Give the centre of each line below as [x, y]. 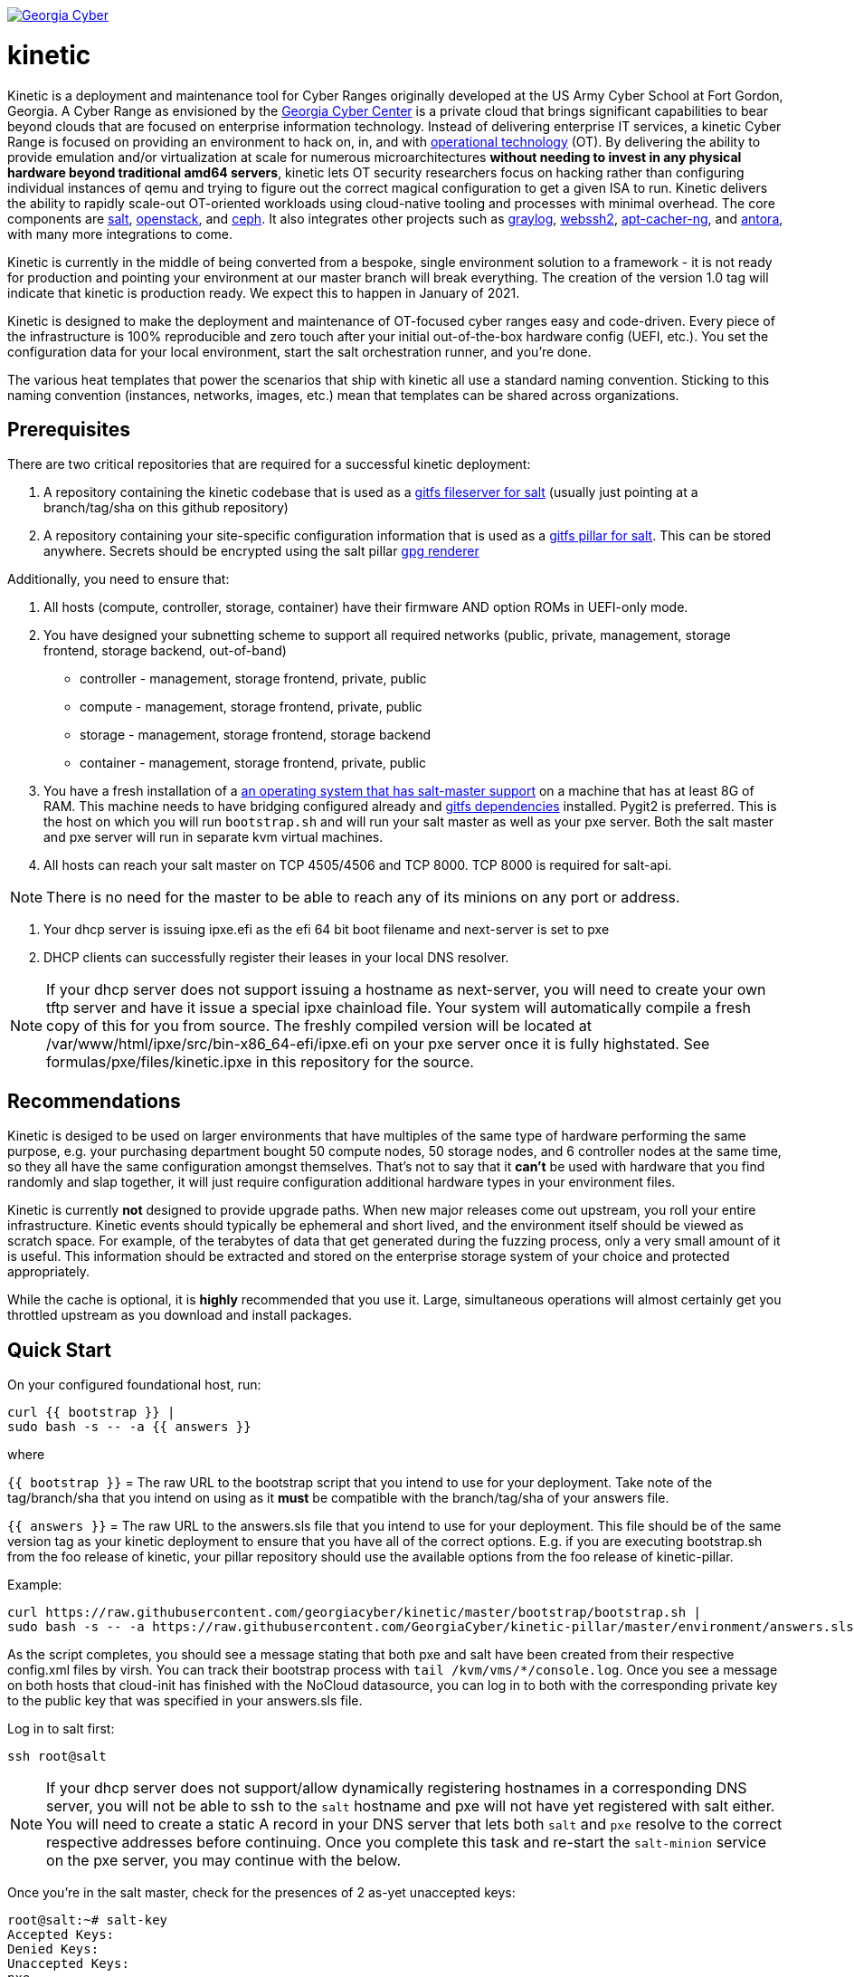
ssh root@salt [57, 1757]
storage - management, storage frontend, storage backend [256, 735]
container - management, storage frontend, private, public [253, 763]
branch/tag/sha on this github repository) [166, 508]
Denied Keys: [53, 1949]
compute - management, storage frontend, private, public [251, 707]
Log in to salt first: [61, 1729]
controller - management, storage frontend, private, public [253, 679]
